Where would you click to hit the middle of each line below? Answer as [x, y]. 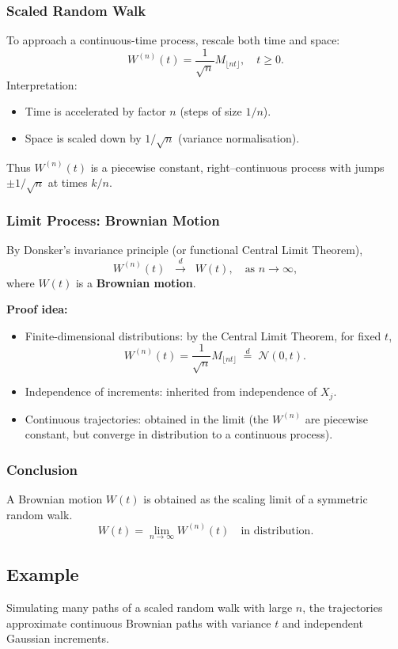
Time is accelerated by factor [95, 111]
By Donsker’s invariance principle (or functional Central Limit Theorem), [185, 250]
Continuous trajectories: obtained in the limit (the [147, 418]
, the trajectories [343, 607]
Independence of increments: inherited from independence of [171, 391]
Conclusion [42, 469]
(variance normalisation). [239, 137]
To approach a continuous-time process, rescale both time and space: [173, 40]
